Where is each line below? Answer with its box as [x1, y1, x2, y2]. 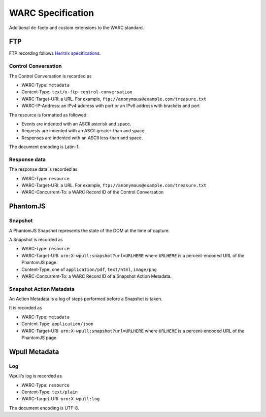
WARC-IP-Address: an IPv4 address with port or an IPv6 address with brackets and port [21, 103, 200, 109]
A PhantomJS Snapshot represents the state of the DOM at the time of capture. [9, 227, 170, 233]
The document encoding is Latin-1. [9, 144, 80, 150]
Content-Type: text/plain [21, 389, 78, 395]
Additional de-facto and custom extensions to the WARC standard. [9, 25, 144, 31]
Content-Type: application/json [21, 321, 94, 327]
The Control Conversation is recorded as [9, 73, 92, 79]
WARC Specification [9, 7, 94, 18]
